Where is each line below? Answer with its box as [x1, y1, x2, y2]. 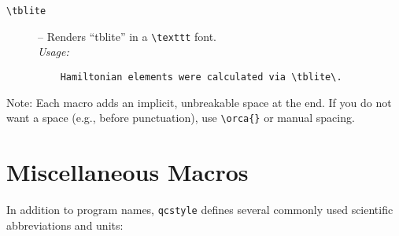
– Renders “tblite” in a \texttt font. [38, 28, 216, 44]
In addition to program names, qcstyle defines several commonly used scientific [6, 201, 393, 217]
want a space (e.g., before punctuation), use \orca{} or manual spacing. [6, 109, 355, 126]
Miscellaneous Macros [6, 156, 249, 187]
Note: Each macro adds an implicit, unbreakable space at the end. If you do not [6, 94, 392, 110]
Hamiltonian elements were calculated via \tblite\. [60, 71, 342, 83]
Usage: [38, 43, 69, 60]
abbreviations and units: [6, 216, 124, 233]
